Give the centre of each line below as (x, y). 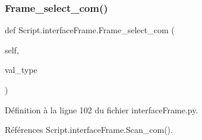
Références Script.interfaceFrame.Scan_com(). (89, 130)
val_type (21, 70)
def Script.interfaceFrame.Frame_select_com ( (90, 30)
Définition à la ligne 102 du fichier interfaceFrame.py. (102, 109)
